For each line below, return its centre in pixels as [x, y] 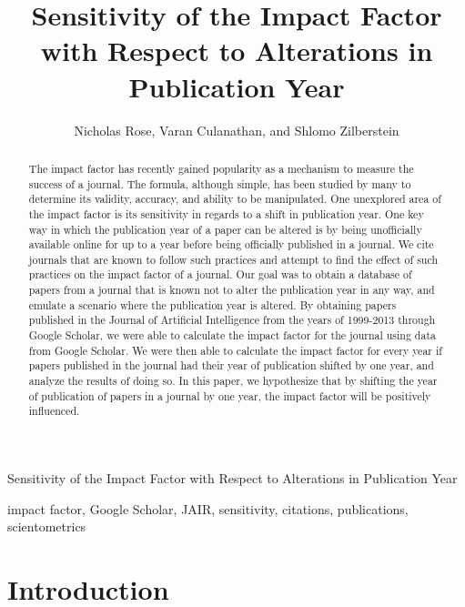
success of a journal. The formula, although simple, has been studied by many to [220, 183]
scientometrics [47, 526]
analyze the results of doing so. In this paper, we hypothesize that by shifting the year [233, 381]
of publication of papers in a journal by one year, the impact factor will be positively [230, 395]
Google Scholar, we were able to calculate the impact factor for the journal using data [232, 335]
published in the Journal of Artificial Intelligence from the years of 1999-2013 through [232, 320]
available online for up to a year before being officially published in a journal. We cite [231, 244]
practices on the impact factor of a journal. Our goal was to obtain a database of [220, 274]
